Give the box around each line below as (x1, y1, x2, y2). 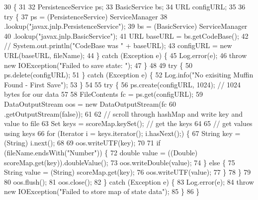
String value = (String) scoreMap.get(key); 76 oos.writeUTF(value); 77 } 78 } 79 (4, 167, 251, 177)
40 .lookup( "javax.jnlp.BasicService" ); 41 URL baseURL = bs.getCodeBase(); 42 (4, 30, 249, 41)
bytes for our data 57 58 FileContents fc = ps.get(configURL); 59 (4, 89, 203, 99)
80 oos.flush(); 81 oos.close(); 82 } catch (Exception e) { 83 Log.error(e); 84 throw (4, 176, 254, 187)
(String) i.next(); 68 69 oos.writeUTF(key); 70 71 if (4, 137, 161, 148)
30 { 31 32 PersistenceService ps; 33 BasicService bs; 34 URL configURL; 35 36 (4, 1, 246, 11)
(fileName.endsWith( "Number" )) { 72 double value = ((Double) (4, 147, 198, 157)
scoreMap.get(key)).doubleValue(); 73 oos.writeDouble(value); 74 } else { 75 (4, 157, 235, 167)
